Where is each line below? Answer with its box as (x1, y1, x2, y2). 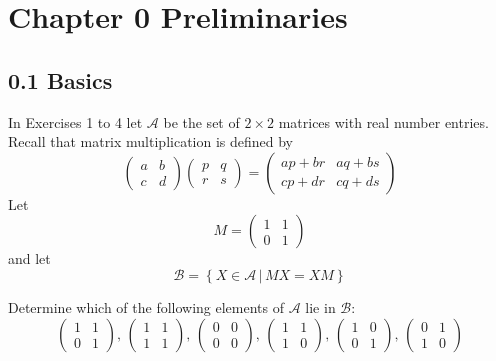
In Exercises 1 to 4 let (8, 111, 143, 132)
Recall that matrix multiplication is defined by (8, 131, 293, 152)
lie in (305, 296, 336, 317)
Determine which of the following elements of (8, 296, 285, 317)
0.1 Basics (8, 64, 113, 95)
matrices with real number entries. (278, 111, 489, 132)
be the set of (163, 111, 240, 132)
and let (8, 248, 51, 269)
